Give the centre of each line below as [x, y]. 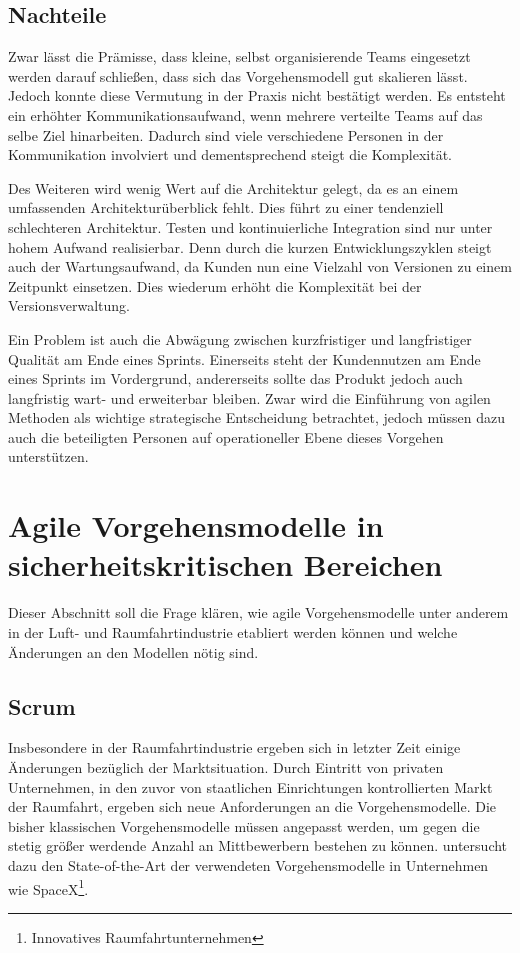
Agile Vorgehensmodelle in [196, 525]
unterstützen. [48, 456]
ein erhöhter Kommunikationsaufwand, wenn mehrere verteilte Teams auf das [245, 114]
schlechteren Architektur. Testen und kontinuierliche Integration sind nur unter [250, 226]
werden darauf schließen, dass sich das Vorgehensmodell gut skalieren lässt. [238, 75]
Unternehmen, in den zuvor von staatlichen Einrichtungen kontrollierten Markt [250, 786]
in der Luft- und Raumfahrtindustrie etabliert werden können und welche [233, 631]
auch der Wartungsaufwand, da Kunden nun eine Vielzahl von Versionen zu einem [260, 266]
